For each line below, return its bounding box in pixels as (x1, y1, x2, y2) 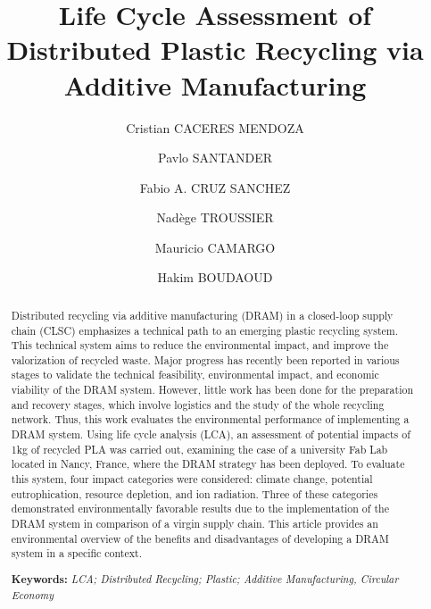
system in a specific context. (11, 546, 142, 561)
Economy (11, 587, 54, 602)
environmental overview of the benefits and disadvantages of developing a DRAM (11, 530, 389, 546)
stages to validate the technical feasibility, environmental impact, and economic (11, 367, 379, 382)
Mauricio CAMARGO (154, 238, 276, 256)
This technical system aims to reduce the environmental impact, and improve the (11, 338, 389, 353)
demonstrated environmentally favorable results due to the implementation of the (11, 501, 389, 516)
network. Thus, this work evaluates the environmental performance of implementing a (11, 412, 410, 427)
